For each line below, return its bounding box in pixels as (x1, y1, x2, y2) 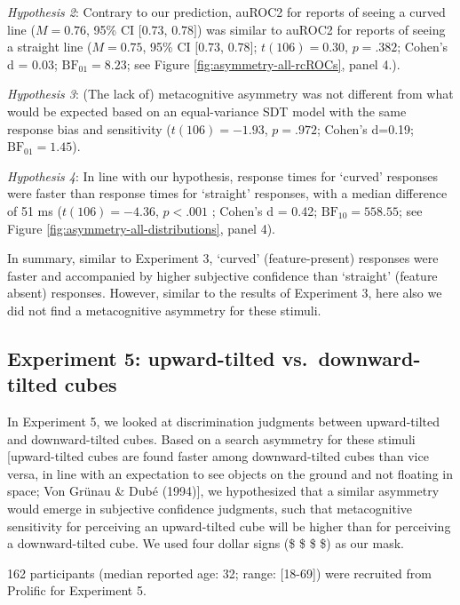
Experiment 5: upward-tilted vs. (7, 344, 308, 371)
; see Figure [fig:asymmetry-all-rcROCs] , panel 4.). (126, 54, 401, 73)
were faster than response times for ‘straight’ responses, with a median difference (7, 184, 448, 203)
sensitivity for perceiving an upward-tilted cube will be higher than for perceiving (7, 516, 451, 535)
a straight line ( (7, 37, 92, 56)
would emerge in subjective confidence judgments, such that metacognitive (7, 499, 413, 518)
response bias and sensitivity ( (7, 119, 171, 138)
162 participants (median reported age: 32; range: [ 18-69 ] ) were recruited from (7, 563, 432, 582)
